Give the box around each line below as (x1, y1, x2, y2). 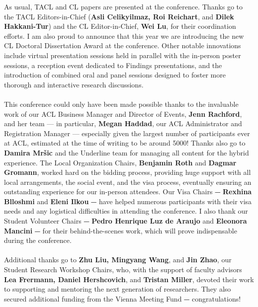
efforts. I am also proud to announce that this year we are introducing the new (4, 30, 244, 41)
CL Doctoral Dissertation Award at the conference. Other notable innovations (4, 40, 241, 51)
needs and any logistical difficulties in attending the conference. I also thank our (4, 206, 248, 216)
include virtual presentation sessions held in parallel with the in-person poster (4, 50, 241, 60)
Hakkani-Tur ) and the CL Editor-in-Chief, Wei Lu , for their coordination (4, 21, 236, 31)
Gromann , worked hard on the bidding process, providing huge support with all (4, 167, 251, 177)
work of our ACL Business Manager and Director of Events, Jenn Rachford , (4, 108, 242, 119)
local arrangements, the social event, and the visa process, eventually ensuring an (4, 176, 252, 187)
